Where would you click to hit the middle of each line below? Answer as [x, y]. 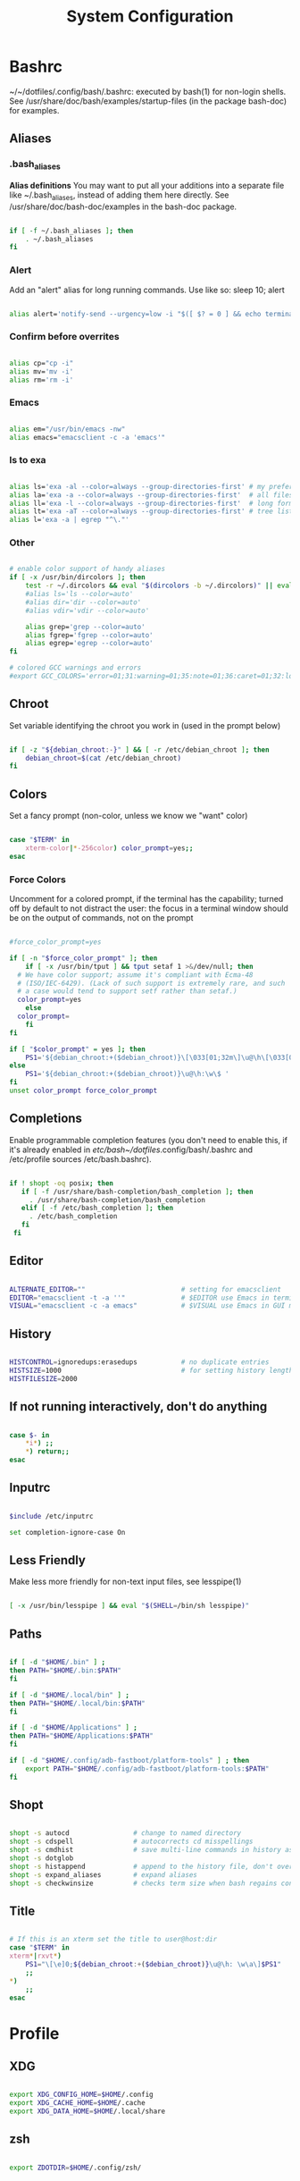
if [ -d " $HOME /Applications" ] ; [74, 1728]
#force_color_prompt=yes [55, 942]
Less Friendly [48, 1560]
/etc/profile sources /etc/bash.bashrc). [80, 1158]
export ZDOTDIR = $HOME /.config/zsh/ [75, 2168]
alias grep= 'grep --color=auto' [85, 627]
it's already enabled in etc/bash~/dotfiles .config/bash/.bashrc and [131, 1149]
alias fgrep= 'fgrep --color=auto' [89, 635]
